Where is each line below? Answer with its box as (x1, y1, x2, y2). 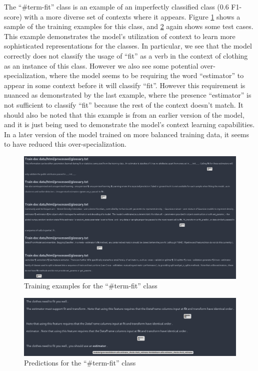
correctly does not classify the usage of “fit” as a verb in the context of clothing (4, 50, 248, 61)
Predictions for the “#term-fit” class (24, 357, 136, 368)
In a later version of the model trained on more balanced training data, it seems (4, 129, 249, 139)
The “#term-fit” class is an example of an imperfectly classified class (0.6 (4, 2, 229, 12)
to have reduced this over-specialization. (4, 139, 126, 149)
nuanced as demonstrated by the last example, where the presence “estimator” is (4, 90, 251, 100)
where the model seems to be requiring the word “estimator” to (49, 70, 244, 81)
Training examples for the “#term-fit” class (24, 280, 157, 291)
